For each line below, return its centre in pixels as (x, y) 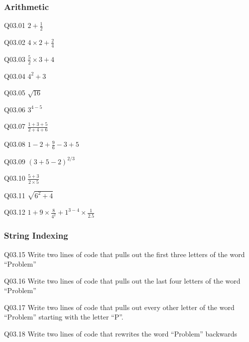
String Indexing (36, 235)
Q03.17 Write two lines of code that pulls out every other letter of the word (119, 307)
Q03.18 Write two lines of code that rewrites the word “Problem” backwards (121, 334)
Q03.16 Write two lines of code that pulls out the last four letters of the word (122, 280)
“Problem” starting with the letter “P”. (64, 317)
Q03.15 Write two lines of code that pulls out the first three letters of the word (124, 254)
